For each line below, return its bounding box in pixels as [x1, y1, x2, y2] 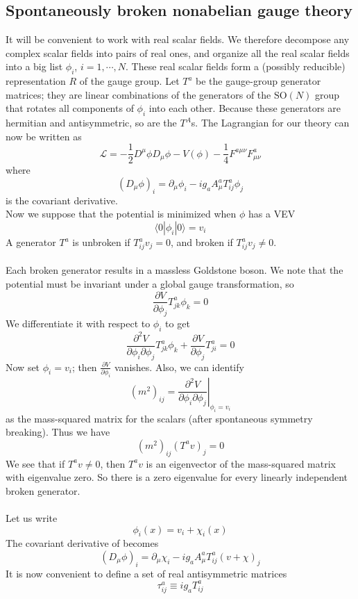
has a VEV [248, 206, 296, 221]
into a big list [6, 59, 63, 74]
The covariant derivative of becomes [6, 536, 159, 550]
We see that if [6, 456, 65, 470]
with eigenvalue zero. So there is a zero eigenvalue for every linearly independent [6, 470, 348, 484]
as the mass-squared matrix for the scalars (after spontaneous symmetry [6, 411, 313, 425]
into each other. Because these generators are [148, 101, 341, 115]
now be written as [6, 129, 82, 143]
